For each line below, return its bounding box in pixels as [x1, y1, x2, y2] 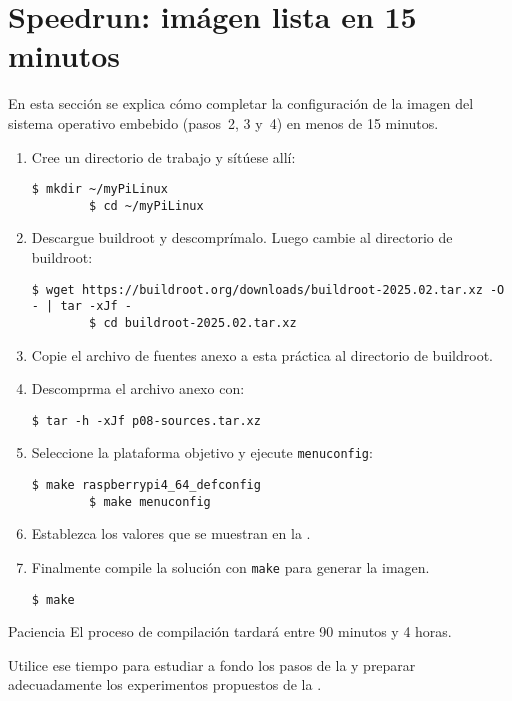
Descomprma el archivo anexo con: [31, 378, 245, 399]
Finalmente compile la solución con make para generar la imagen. [31, 556, 430, 577]
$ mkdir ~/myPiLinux [31, 182, 168, 197]
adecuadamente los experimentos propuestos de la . [8, 674, 322, 695]
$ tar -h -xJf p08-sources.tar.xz [31, 413, 261, 428]
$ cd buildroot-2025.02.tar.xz [89, 315, 297, 330]
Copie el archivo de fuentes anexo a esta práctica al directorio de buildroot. [31, 344, 493, 365]
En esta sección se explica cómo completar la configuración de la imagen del [8, 93, 474, 114]
